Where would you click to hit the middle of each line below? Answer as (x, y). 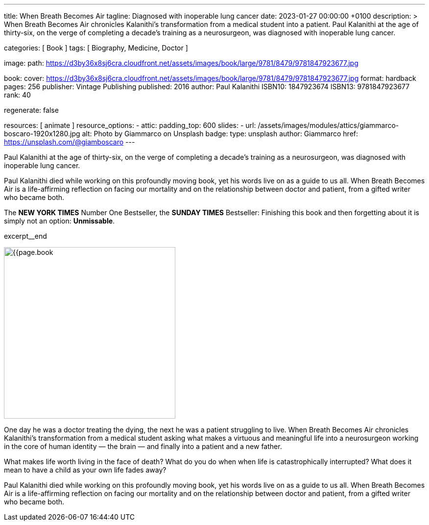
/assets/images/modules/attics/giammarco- (328, 125)
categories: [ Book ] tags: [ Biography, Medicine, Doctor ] (96, 48)
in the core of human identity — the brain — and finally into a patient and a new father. (143, 446)
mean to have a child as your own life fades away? (85, 470)
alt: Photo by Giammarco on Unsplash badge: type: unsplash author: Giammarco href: (220, 134)
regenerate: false (31, 110)
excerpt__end (25, 236)
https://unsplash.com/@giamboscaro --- (70, 142)
